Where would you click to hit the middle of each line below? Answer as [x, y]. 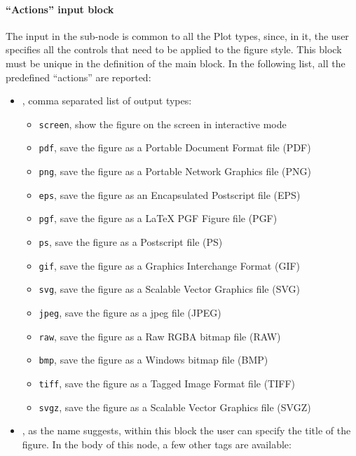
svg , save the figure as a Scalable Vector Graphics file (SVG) [169, 289]
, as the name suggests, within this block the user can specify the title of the [186, 430]
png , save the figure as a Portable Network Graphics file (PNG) [175, 171]
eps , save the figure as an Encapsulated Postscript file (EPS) [170, 194]
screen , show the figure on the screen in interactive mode [163, 124]
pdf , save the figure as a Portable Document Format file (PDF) [175, 147]
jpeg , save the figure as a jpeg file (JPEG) [130, 313]
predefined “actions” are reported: [78, 77]
